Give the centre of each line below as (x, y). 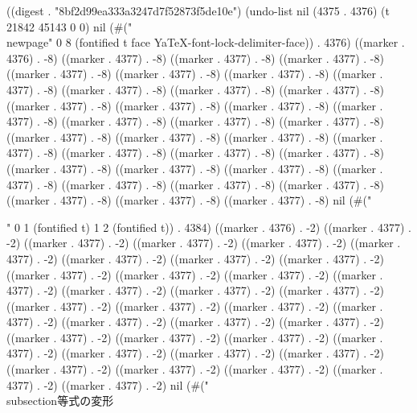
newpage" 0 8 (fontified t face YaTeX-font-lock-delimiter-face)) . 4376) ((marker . (206, 42)
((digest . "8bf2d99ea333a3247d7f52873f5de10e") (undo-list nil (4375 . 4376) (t (198, 10)
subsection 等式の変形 (60, 401)
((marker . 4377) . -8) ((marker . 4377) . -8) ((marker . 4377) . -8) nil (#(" (189, 200)
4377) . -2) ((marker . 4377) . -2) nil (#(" (108, 384)
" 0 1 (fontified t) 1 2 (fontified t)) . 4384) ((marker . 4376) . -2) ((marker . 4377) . (209, 227)
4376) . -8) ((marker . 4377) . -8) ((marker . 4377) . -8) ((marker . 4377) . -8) (195, 58)
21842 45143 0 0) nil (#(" (69, 26)
